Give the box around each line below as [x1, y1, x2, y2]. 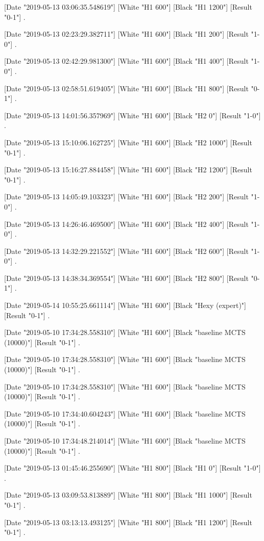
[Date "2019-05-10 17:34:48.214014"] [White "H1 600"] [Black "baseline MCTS [4, 435, 246, 446]
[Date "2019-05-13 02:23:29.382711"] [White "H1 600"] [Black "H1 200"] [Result [4, 29, 249, 39]
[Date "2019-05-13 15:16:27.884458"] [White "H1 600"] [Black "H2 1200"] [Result [4, 164, 252, 175]
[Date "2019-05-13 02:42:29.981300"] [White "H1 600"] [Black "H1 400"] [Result [4, 56, 249, 66]
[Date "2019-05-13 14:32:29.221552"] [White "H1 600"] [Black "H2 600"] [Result [4, 245, 249, 256]
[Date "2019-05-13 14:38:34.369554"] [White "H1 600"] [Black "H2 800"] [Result [4, 272, 249, 283]
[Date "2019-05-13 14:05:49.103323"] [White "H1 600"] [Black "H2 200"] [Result [4, 191, 249, 202]
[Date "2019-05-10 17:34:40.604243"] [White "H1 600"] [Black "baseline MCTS [4, 408, 246, 419]
